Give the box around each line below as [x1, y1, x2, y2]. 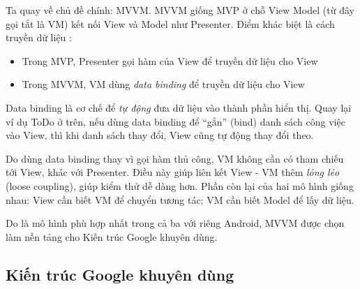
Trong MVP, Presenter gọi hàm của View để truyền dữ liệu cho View [22, 53, 318, 68]
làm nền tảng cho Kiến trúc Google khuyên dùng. [6, 229, 218, 244]
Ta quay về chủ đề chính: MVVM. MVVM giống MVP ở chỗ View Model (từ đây [6, 3, 354, 17]
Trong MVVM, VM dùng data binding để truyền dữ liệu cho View [22, 77, 305, 91]
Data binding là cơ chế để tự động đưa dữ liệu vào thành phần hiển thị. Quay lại [6, 100, 352, 114]
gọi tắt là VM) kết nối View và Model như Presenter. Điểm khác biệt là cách [6, 16, 335, 31]
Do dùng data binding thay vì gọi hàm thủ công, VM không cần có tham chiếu [6, 151, 344, 165]
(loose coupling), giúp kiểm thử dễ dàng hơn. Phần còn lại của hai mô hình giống [6, 178, 354, 193]
